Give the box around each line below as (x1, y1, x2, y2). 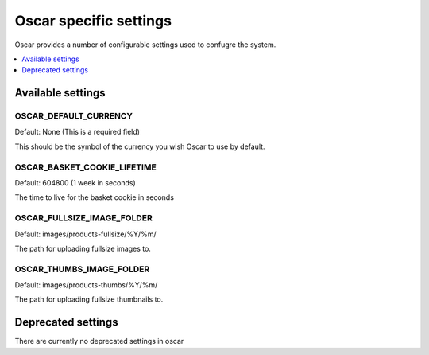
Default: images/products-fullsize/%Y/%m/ (14, 229, 157, 239)
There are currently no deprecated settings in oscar (14, 337, 184, 346)
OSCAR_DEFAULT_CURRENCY (14, 111, 133, 122)
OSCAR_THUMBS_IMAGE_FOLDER (14, 263, 150, 275)
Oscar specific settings (14, 12, 172, 29)
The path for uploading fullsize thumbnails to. (14, 295, 164, 304)
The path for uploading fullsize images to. (14, 244, 151, 253)
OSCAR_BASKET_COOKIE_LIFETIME (14, 162, 157, 173)
